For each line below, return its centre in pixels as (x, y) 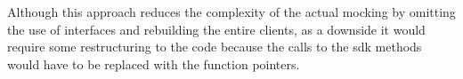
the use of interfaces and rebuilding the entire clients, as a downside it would (216, 29)
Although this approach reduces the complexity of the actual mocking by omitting (231, 12)
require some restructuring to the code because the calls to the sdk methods (215, 47)
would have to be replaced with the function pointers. (154, 63)
